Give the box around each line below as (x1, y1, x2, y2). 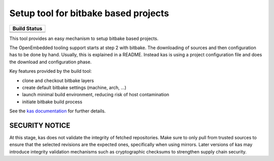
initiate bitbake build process (22, 99, 83, 105)
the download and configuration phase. (9, 59, 92, 65)
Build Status (12, 25, 43, 32)
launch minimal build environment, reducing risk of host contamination (22, 92, 169, 98)
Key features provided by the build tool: (9, 68, 92, 74)
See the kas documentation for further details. (9, 108, 106, 114)
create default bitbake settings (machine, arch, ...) (22, 84, 127, 91)
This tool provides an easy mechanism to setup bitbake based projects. (9, 35, 159, 42)
